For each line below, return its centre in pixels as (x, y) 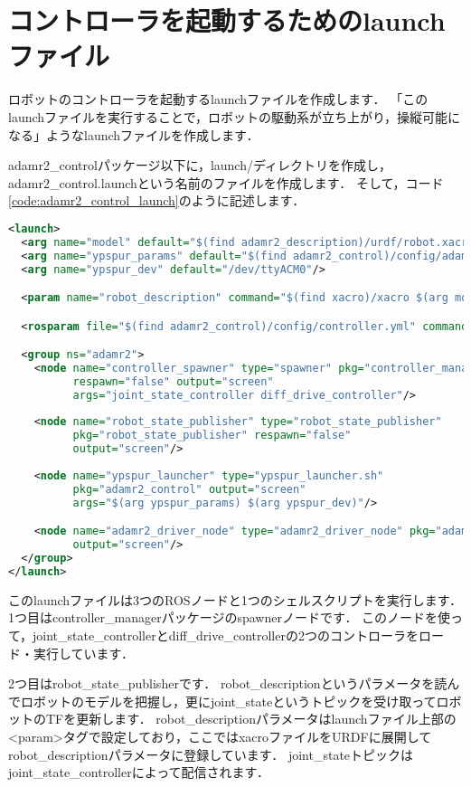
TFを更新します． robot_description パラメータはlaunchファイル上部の (251, 719)
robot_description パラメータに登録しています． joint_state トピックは (211, 754)
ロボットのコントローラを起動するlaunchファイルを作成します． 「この (218, 99)
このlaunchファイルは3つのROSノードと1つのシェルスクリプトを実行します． (235, 599)
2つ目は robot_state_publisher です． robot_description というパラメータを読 (228, 683)
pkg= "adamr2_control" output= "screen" (189, 489)
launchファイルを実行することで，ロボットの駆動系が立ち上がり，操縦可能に (235, 116)
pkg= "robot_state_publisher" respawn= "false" (212, 436)
